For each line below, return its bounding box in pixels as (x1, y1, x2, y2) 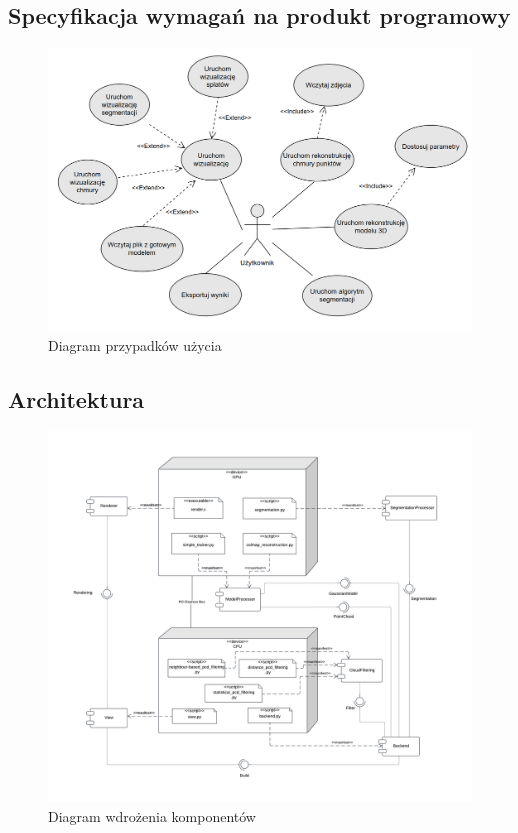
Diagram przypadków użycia (48, 334, 222, 355)
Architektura (8, 383, 145, 414)
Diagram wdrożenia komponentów (48, 805, 256, 826)
